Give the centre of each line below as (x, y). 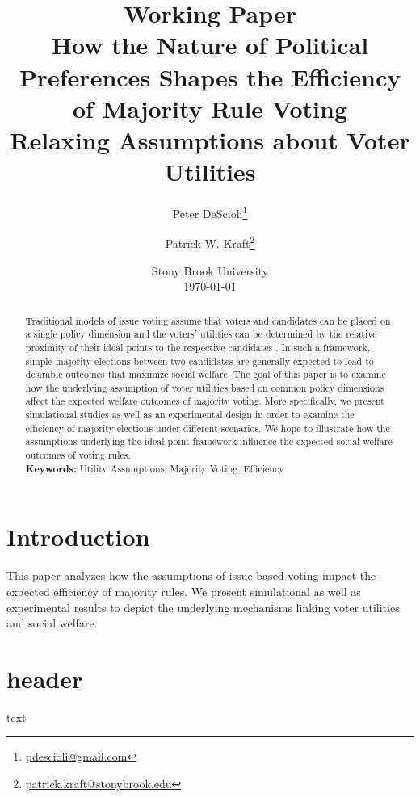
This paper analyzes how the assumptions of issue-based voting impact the (191, 575)
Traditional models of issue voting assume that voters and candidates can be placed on (208, 320)
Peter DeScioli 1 (210, 212)
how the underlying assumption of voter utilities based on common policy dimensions (205, 387)
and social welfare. (52, 623)
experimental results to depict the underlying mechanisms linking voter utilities (203, 607)
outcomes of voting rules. (78, 455)
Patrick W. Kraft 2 (210, 242)
